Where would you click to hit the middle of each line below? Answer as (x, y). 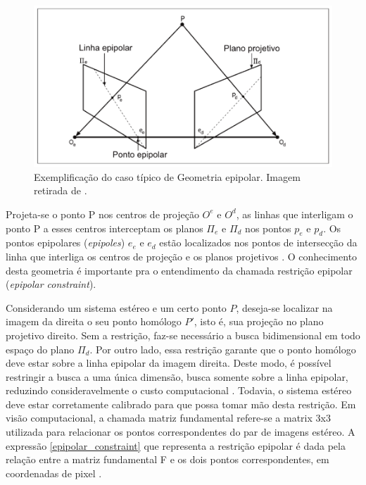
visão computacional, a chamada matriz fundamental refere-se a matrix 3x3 (168, 418)
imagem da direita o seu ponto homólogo (94, 321)
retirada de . (61, 190)
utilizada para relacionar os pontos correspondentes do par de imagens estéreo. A (181, 432)
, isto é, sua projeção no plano (259, 321)
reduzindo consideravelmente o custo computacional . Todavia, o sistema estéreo (179, 390)
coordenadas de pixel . (54, 473)
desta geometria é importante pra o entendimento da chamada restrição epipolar (179, 270)
